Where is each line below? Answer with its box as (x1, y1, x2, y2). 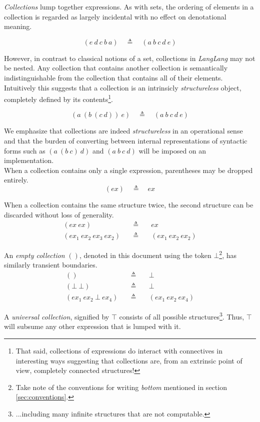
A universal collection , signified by (4, 311, 109, 321)
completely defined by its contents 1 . (4, 92, 113, 104)
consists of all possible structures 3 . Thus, (119, 310, 244, 321)
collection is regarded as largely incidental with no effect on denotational (4, 11, 226, 21)
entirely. (4, 174, 28, 185)
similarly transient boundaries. (4, 259, 97, 270)
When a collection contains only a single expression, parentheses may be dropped (4, 164, 253, 175)
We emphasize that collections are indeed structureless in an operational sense (4, 125, 243, 136)
